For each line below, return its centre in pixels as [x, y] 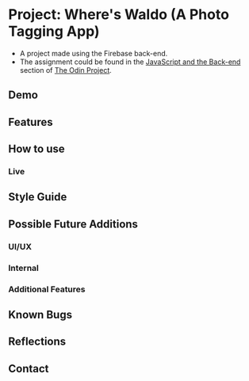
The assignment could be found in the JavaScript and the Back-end [130, 62]
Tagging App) [54, 31]
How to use [36, 149]
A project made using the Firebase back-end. [94, 53]
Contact [29, 369]
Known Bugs [40, 314]
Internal [24, 268]
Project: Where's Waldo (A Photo [119, 15]
